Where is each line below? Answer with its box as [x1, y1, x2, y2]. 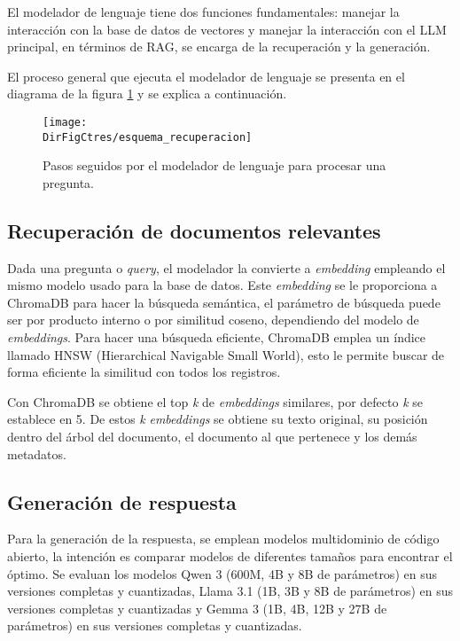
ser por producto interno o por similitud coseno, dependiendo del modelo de [7, 310, 419, 329]
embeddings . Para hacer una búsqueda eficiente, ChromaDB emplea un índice [7, 328, 426, 347]
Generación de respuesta [7, 488, 237, 515]
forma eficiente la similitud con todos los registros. [7, 363, 281, 381]
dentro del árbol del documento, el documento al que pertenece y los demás [7, 427, 417, 446]
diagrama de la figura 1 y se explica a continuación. [7, 84, 287, 103]
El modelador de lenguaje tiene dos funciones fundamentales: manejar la [7, 3, 400, 20]
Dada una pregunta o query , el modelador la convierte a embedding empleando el [7, 258, 446, 277]
